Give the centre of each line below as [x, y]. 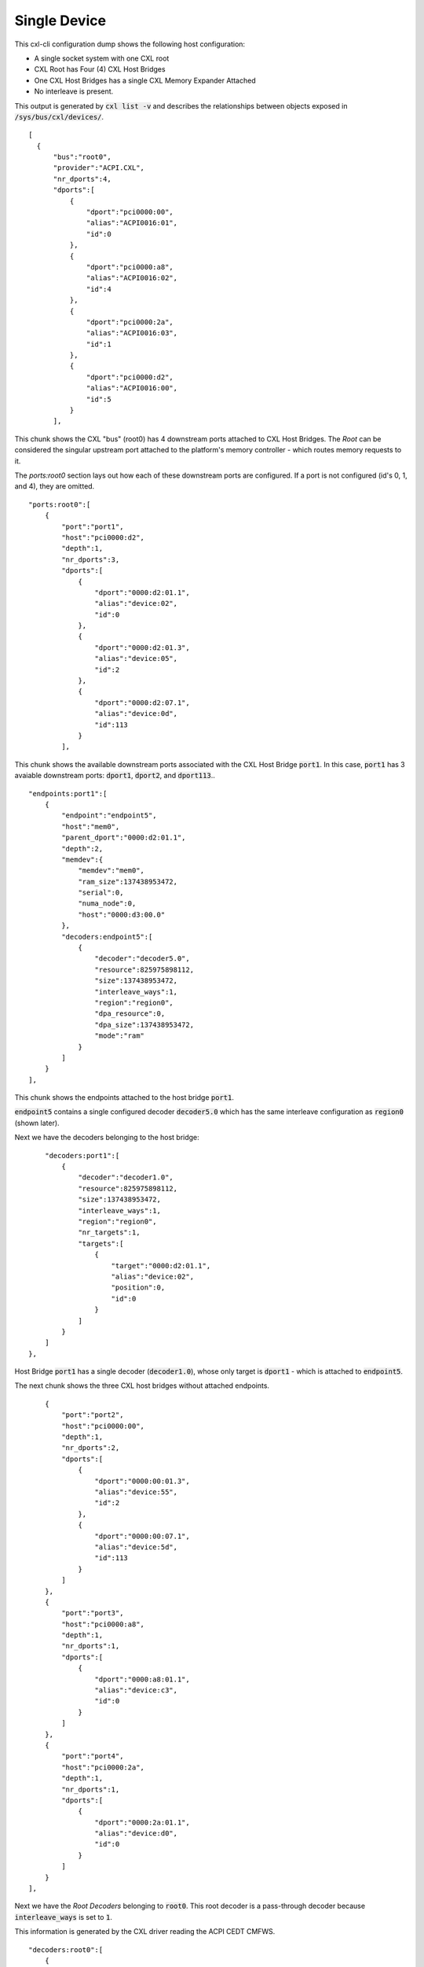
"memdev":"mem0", [111, 871]
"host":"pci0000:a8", [103, 1624]
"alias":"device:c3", [136, 1690]
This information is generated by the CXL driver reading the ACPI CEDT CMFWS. [145, 1932]
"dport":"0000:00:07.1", [142, 1536]
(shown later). [37, 1123]
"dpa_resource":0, [130, 1014]
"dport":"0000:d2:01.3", [142, 648]
